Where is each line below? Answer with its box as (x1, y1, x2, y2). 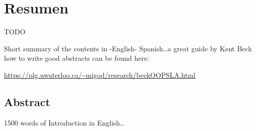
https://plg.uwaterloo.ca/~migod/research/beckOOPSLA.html (4, 69, 195, 80)
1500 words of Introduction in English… (4, 117, 125, 128)
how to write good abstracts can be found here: (4, 53, 149, 63)
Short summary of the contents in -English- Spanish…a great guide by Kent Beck (4, 43, 252, 53)
